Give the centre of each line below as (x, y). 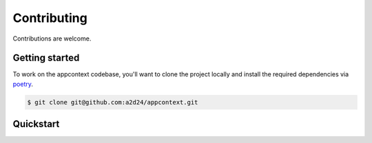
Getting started (46, 58)
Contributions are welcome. (52, 38)
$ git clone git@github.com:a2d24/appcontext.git (113, 102)
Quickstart (36, 124)
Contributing (50, 18)
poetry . (23, 84)
